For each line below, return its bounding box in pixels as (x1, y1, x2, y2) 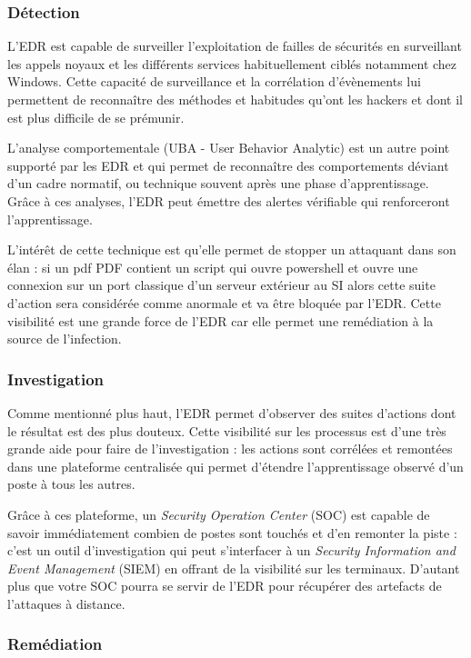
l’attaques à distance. (7, 593, 125, 613)
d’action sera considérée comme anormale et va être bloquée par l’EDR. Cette (7, 293, 441, 312)
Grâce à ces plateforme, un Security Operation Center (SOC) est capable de (7, 504, 430, 523)
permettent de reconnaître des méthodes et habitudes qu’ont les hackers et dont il (7, 90, 464, 108)
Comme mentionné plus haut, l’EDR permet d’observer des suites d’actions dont (7, 403, 456, 422)
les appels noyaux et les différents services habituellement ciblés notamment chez (7, 54, 457, 73)
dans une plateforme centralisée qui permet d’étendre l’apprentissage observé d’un (7, 456, 464, 475)
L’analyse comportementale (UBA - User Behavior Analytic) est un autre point (7, 138, 450, 157)
